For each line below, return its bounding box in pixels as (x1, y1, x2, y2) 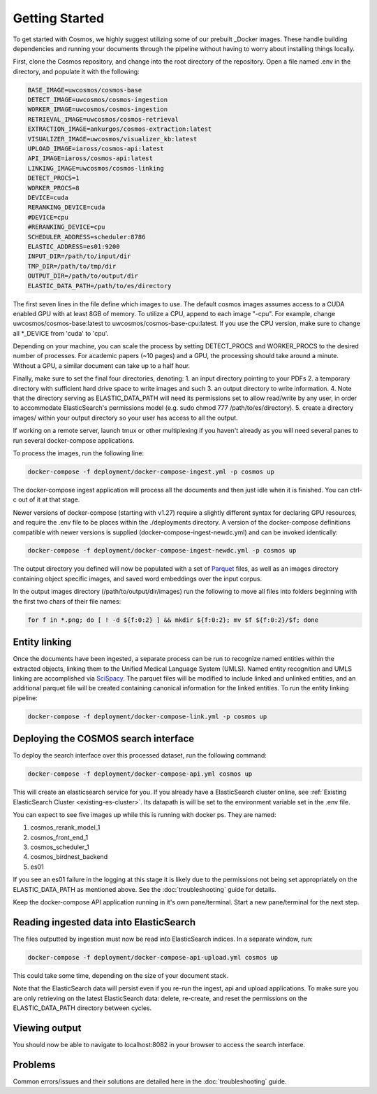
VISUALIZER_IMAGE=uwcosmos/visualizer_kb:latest (27, 135, 198, 143)
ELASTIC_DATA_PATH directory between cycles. (13, 1004, 152, 1012)
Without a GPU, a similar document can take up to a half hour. (13, 361, 191, 370)
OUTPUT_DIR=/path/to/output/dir (27, 272, 139, 280)
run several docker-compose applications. (13, 436, 135, 444)
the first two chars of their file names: (13, 597, 121, 605)
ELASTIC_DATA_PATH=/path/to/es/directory (27, 282, 172, 290)
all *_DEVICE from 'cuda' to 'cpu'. (13, 329, 109, 337)
